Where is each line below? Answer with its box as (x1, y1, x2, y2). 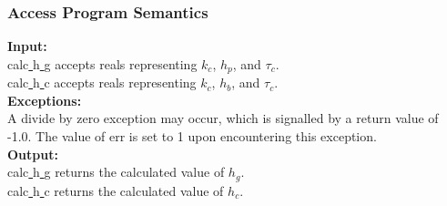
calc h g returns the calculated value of (7, 162, 225, 181)
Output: (7, 144, 58, 163)
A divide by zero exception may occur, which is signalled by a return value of (7, 108, 439, 128)
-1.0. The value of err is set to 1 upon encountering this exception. (7, 127, 377, 146)
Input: (7, 36, 47, 56)
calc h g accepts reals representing (7, 54, 198, 73)
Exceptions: (7, 90, 82, 109)
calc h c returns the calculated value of (7, 180, 224, 200)
